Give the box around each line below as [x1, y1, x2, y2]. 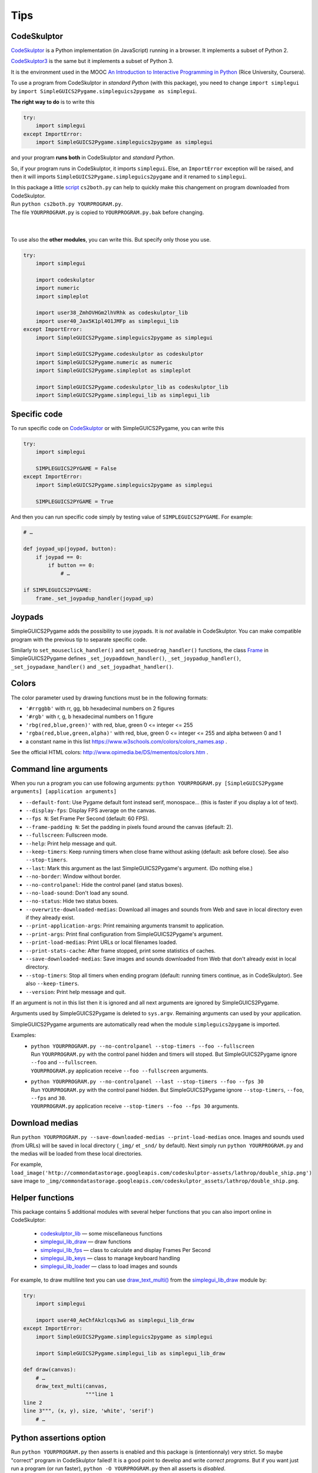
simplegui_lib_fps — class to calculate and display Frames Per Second [40, 1246, 211, 1253]
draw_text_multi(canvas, [35, 1383, 108, 1390]
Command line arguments [11, 764, 108, 774]
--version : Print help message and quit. [25, 988, 126, 995]
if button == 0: [48, 562, 95, 569]
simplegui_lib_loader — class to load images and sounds [40, 1263, 178, 1270]
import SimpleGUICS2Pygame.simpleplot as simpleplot [35, 367, 191, 374]
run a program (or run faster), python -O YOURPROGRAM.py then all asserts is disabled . [11, 1465, 226, 1472]
